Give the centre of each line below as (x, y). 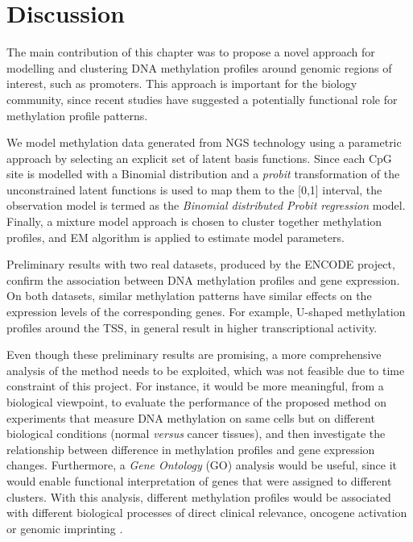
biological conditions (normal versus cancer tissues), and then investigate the (196, 434)
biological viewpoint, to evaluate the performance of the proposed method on (196, 402)
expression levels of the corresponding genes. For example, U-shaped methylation (206, 312)
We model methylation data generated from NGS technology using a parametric (204, 142)
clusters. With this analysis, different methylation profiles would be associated (199, 496)
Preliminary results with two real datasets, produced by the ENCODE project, (201, 264)
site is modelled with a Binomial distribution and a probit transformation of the (203, 174)
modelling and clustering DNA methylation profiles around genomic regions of (199, 67)
